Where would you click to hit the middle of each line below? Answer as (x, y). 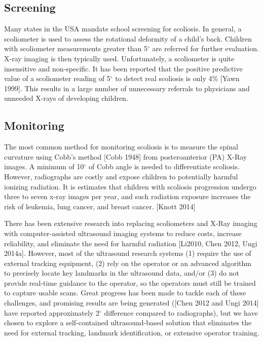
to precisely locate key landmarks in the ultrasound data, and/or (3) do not (122, 273)
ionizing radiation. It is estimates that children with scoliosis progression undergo (130, 186)
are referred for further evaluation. (205, 48)
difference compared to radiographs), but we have (181, 312)
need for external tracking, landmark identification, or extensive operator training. (132, 332)
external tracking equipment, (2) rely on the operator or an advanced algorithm (128, 263)
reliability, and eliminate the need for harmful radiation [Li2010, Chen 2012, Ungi (131, 243)
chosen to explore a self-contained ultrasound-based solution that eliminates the (128, 323)
